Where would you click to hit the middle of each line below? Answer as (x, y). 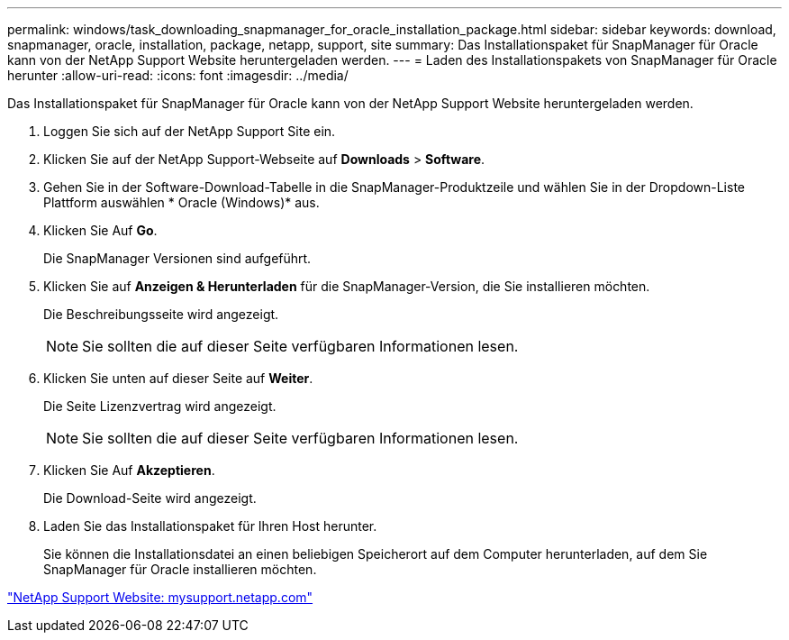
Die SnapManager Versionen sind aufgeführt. (177, 258)
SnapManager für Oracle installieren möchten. (180, 569)
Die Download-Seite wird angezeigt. (150, 498)
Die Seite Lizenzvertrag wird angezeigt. (160, 406)
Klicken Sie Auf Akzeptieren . (129, 470)
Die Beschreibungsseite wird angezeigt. (161, 314)
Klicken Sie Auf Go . (100, 230)
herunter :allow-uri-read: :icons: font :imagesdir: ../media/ (178, 75)
